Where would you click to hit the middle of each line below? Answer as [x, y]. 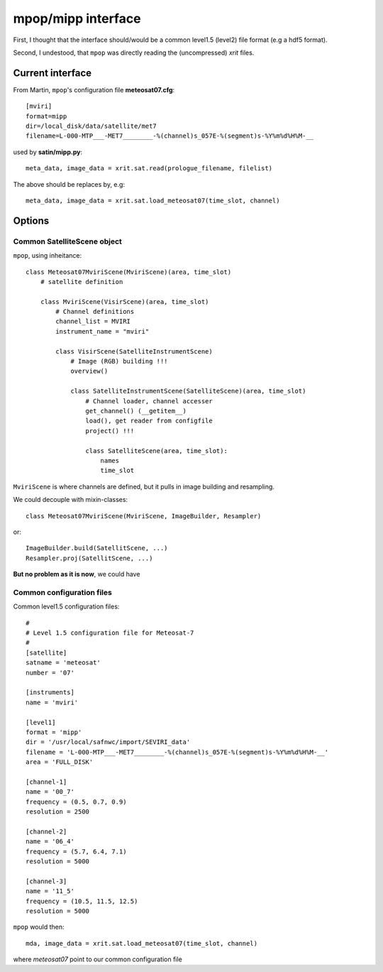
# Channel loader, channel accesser [149, 401]
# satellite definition [82, 282]
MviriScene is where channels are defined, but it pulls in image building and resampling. [144, 486]
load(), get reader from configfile [149, 421]
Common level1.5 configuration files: [66, 606]
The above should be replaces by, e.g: [69, 184]
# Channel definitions [95, 312]
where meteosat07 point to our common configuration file [98, 959]
